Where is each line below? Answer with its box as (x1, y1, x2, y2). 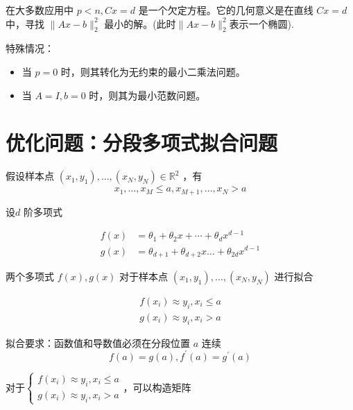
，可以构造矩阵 (123, 379, 191, 394)
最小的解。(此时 (104, 16, 176, 31)
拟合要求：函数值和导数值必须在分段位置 (6, 335, 190, 350)
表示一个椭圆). (229, 16, 294, 31)
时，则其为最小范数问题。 (89, 87, 206, 102)
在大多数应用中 (6, 3, 74, 17)
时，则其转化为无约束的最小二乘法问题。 (60, 64, 246, 78)
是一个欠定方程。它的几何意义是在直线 (138, 3, 313, 17)
